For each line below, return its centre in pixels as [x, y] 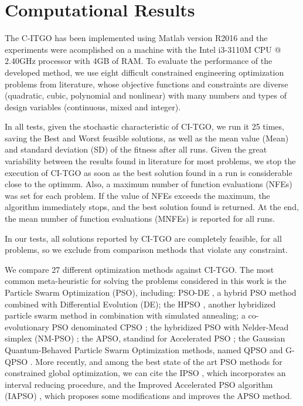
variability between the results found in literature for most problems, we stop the [150, 161]
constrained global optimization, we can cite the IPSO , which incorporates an [145, 373]
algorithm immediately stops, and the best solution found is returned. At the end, [152, 207]
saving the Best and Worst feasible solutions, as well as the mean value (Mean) [147, 138]
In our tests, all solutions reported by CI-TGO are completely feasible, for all [143, 238]
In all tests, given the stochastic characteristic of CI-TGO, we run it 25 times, [144, 126]
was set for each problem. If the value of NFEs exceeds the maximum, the [137, 195]
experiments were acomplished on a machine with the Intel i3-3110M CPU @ [143, 49]
